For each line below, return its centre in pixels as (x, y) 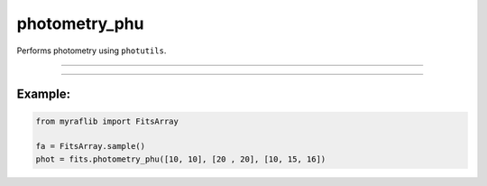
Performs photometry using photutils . (92, 51)
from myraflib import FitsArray (107, 121)
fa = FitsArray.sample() (91, 146)
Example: (44, 94)
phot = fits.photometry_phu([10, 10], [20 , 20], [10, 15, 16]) (181, 159)
